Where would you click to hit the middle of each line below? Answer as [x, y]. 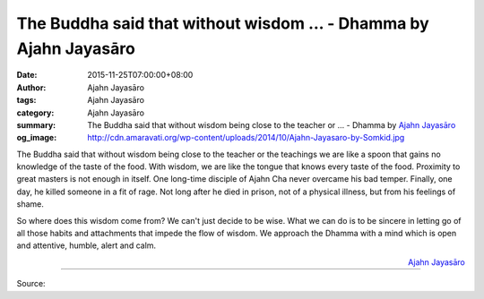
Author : [31, 87]
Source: [31, 284]
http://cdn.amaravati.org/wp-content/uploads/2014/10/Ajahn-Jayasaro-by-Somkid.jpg [246, 138]
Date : [27, 75]
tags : [26, 100]
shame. [30, 204]
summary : [36, 124]
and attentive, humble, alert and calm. [86, 245]
